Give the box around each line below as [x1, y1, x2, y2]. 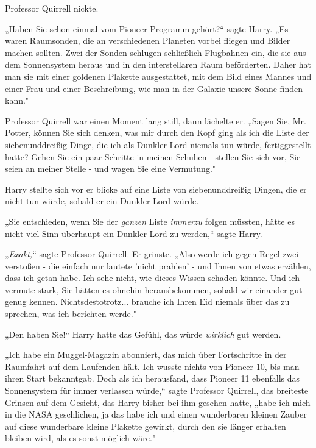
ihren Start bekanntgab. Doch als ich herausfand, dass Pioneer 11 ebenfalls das [5, 372, 300, 385]
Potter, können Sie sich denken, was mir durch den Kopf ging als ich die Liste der [5, 126, 309, 139]
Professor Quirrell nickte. [5, 2, 99, 14]
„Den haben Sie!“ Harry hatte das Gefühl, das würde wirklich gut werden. [5, 327, 281, 340]
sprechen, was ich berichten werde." [5, 307, 136, 320]
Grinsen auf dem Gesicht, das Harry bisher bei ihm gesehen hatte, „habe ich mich [5, 396, 311, 408]
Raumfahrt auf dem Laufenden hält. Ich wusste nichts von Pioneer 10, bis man [5, 360, 300, 372]
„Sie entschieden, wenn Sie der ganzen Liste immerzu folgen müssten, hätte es [5, 215, 295, 227]
